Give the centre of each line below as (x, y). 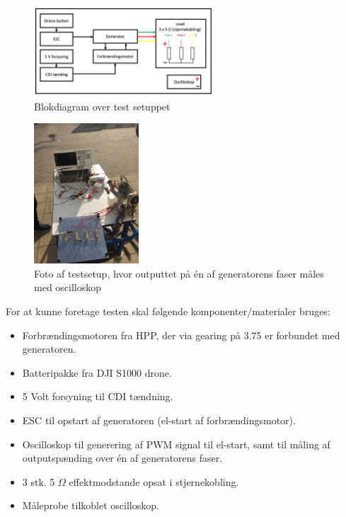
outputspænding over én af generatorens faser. (122, 458)
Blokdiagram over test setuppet (102, 106)
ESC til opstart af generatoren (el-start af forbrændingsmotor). (159, 420)
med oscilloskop (68, 287)
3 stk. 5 (39, 481)
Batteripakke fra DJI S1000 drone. (97, 372)
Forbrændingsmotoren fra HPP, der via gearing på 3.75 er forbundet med (181, 335)
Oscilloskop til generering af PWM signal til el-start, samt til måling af (176, 444)
